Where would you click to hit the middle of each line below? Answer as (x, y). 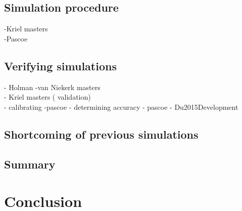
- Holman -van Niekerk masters (52, 87)
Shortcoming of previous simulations (101, 134)
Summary (30, 164)
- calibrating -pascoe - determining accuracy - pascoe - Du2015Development (121, 107)
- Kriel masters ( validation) (47, 97)
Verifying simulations (60, 66)
